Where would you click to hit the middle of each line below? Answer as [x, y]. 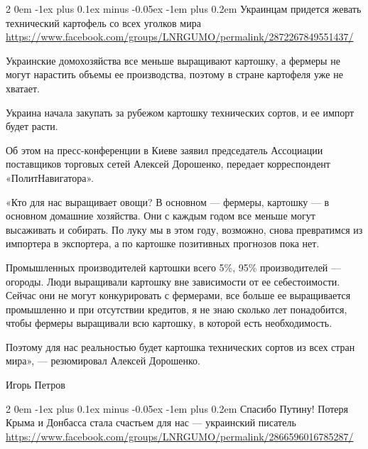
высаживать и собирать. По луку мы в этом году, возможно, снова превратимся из [184, 229]
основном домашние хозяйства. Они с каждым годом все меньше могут [161, 216]
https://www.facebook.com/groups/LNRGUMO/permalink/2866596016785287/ [180, 436]
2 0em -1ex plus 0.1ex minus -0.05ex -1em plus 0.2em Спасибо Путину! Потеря [177, 408]
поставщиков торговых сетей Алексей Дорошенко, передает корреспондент [168, 164]
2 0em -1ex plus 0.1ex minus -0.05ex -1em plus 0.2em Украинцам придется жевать [184, 9]
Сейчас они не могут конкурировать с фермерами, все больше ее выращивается [178, 295]
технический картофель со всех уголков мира [103, 22]
